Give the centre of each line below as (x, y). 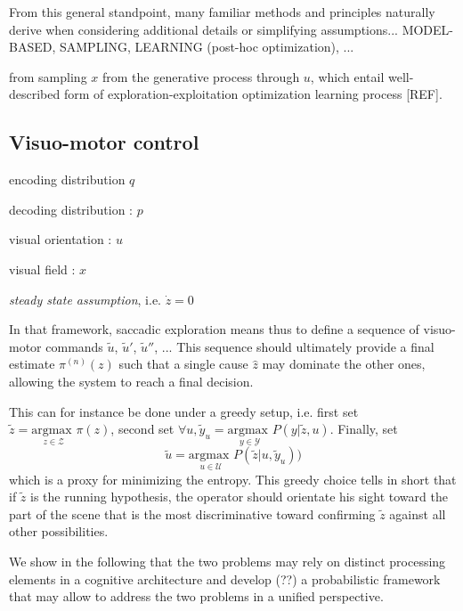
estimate (32, 364)
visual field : (42, 269)
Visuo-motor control (104, 142)
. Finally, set (364, 429)
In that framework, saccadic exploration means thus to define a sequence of (214, 329)
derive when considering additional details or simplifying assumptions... (203, 29)
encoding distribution (67, 179)
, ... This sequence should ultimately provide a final (294, 346)
